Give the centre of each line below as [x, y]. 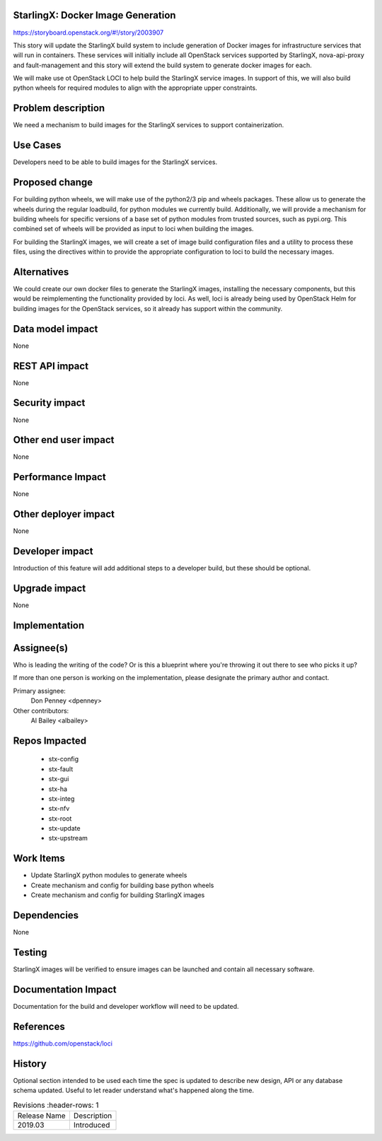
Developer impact [53, 551]
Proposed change [53, 183]
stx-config [64, 759]
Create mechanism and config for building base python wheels [122, 885]
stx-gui [59, 779]
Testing [30, 952]
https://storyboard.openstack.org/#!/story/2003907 [88, 33]
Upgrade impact [50, 588]
